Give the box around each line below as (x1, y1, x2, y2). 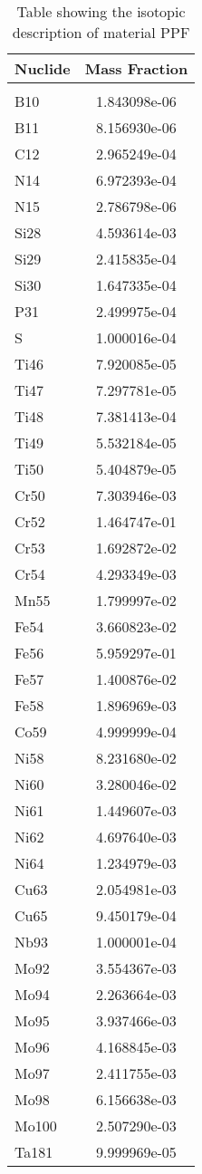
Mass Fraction (84, 58, 188, 79)
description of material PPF (12, 22, 190, 43)
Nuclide (14, 58, 71, 79)
